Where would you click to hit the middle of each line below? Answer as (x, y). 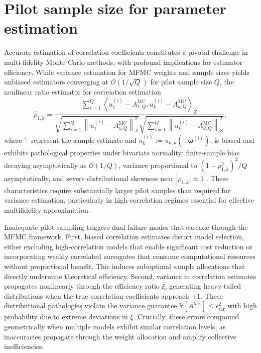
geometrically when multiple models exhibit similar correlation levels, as (115, 326)
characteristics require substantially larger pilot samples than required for (117, 190)
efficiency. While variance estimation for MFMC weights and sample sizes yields (127, 72)
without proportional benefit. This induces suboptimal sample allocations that (124, 266)
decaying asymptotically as (45, 165)
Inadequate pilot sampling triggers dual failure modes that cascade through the (126, 227)
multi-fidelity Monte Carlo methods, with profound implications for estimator (123, 62)
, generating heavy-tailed (203, 286)
